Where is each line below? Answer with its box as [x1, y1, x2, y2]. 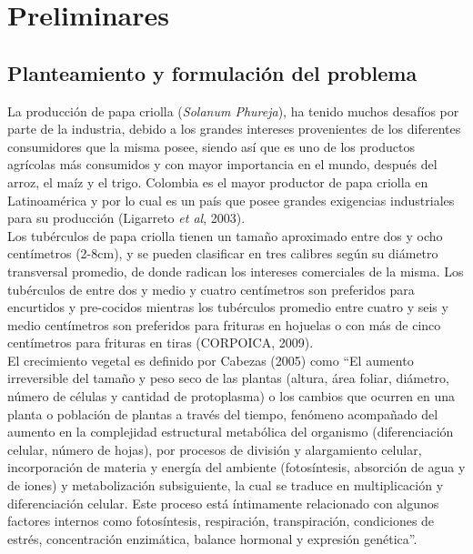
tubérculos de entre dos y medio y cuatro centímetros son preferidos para [7, 279, 415, 298]
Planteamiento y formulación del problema [7, 58, 418, 86]
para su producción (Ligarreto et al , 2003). [7, 208, 246, 227]
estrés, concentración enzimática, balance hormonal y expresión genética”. [7, 529, 418, 548]
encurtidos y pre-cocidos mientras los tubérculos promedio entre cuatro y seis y [7, 297, 448, 317]
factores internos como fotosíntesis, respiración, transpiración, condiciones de [7, 511, 435, 530]
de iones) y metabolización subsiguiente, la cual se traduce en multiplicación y [7, 476, 444, 495]
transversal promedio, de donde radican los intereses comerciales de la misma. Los [7, 261, 464, 280]
